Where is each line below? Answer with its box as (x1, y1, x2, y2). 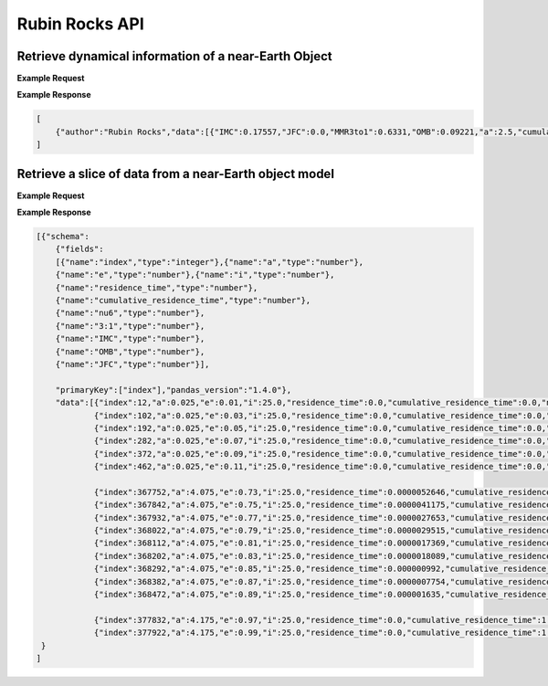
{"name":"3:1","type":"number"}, (55, 321, 205, 331)
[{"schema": (36, 231, 90, 242)
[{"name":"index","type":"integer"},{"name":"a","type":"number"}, (55, 257, 364, 267)
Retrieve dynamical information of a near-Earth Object (16, 48, 332, 64)
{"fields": (55, 244, 104, 255)
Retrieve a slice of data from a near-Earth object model (16, 165, 335, 182)
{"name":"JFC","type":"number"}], (55, 359, 210, 369)
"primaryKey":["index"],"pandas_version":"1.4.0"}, (55, 385, 292, 395)
